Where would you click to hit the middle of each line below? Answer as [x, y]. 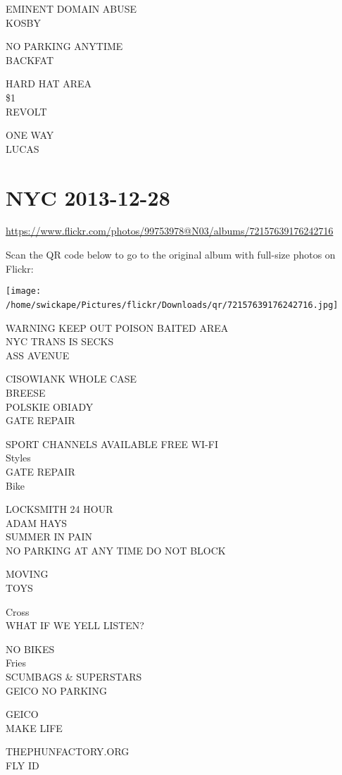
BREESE [26, 392]
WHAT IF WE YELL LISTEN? [75, 625]
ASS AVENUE [38, 355]
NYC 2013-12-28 [88, 197]
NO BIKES [30, 649]
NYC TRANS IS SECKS [60, 341]
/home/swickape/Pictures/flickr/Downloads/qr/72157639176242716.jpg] [172, 305]
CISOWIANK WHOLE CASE [71, 379]
